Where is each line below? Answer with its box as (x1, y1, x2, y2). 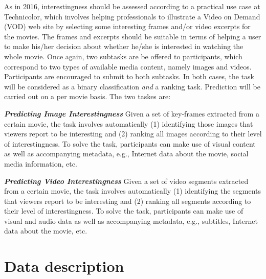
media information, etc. (4, 158, 77, 169)
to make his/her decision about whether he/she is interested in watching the (4, 41, 243, 52)
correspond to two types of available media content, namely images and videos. (4, 61, 252, 72)
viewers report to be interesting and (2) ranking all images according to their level (4, 128, 262, 139)
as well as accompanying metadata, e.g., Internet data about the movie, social (4, 148, 249, 159)
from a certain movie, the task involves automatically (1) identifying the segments (4, 185, 261, 196)
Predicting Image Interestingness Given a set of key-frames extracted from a (4, 108, 259, 119)
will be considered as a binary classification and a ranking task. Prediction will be (4, 81, 260, 91)
